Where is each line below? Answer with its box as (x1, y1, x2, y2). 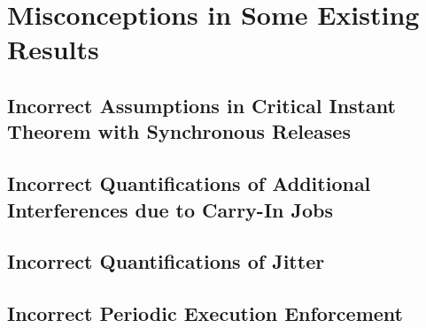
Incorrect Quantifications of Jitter (7, 248, 325, 275)
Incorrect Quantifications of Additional (7, 170, 371, 197)
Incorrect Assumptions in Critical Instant (7, 91, 396, 118)
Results (7, 31, 99, 67)
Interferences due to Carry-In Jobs (7, 195, 334, 223)
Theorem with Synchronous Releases (7, 118, 351, 145)
